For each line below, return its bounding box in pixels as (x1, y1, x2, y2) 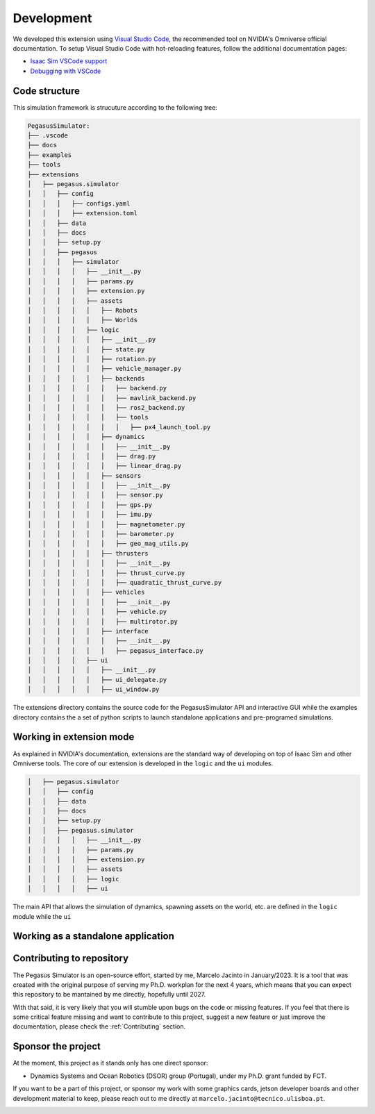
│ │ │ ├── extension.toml (27, 209, 138, 217)
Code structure (12, 85, 80, 97)
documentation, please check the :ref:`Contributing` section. (12, 1022, 186, 1031)
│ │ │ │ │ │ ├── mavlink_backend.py (27, 394, 197, 402)
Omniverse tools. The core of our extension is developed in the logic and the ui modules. (12, 759, 274, 767)
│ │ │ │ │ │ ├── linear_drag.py (27, 462, 182, 470)
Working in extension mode (12, 731, 135, 743)
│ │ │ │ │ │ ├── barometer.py (27, 530, 174, 538)
